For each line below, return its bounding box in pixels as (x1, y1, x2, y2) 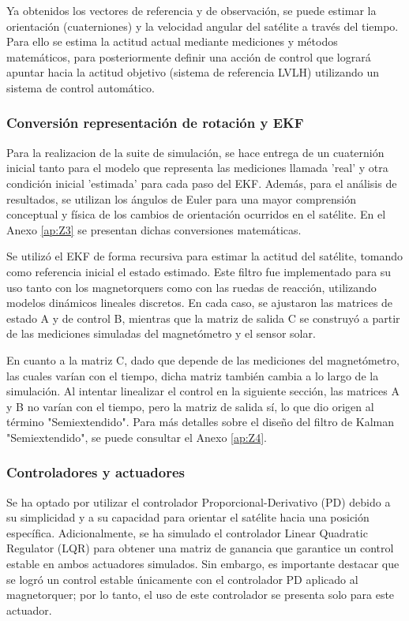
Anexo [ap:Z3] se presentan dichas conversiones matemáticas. (6, 221, 302, 238)
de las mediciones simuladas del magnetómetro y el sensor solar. (6, 325, 316, 342)
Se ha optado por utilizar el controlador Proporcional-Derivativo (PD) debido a (6, 493, 391, 510)
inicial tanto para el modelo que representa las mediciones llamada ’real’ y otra (6, 159, 388, 176)
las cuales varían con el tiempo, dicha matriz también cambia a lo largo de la (6, 367, 379, 383)
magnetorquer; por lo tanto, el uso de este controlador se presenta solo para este (6, 586, 395, 603)
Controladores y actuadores (6, 462, 185, 482)
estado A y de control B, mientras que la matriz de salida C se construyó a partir (6, 309, 400, 326)
